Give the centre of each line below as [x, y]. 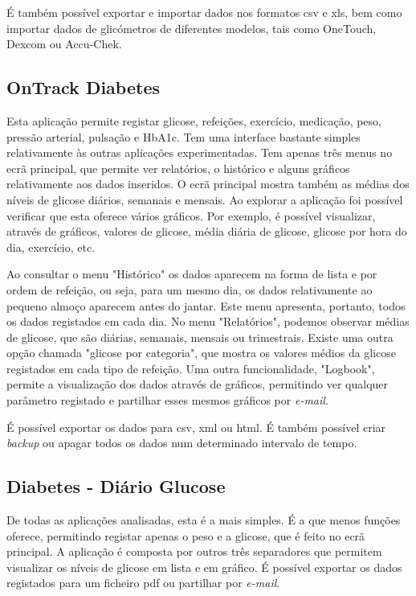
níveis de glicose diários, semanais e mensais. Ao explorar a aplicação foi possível [205, 199]
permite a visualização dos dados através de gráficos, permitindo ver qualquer [198, 384]
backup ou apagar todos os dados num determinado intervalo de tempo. [182, 443]
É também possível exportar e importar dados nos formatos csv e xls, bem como [204, 12]
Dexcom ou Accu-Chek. [64, 44]
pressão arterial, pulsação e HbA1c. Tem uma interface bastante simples [184, 136]
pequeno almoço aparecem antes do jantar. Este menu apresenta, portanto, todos [206, 305]
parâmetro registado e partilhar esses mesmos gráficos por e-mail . [167, 400]
